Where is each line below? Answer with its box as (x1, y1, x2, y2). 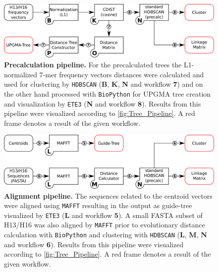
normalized (4, 69, 37, 79)
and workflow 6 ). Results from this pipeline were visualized (4, 239, 184, 249)
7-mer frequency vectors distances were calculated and (39, 69, 204, 79)
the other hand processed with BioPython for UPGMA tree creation (4, 88, 211, 99)
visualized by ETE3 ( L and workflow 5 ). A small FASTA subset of (4, 210, 203, 220)
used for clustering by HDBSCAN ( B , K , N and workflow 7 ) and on (4, 79, 203, 89)
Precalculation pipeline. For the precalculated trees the (4, 59, 182, 70)
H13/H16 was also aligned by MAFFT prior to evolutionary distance (4, 219, 205, 230)
